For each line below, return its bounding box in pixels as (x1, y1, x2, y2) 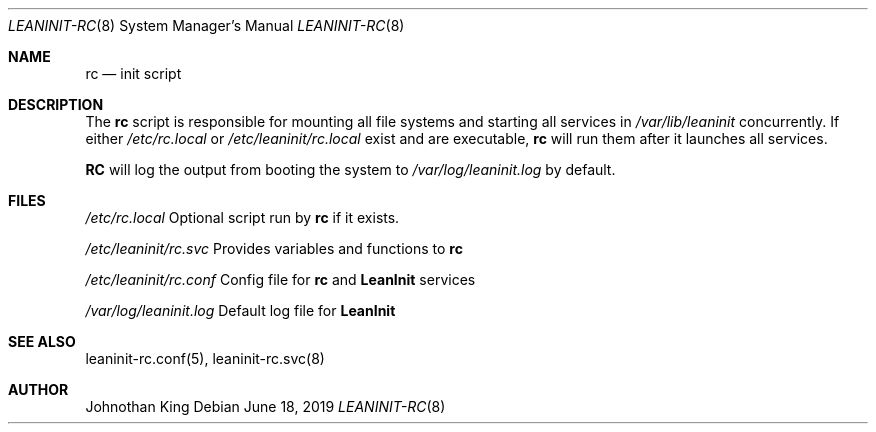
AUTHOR (8, 381, 69, 398)
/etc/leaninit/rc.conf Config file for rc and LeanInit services (85, 271, 476, 288)
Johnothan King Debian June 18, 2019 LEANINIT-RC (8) (85, 398, 446, 415)
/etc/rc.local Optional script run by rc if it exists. (85, 209, 400, 226)
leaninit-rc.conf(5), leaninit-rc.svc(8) (85, 350, 325, 367)
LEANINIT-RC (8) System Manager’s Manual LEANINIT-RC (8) (8, 17, 405, 34)
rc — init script (85, 65, 182, 82)
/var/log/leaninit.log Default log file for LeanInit (85, 302, 396, 319)
